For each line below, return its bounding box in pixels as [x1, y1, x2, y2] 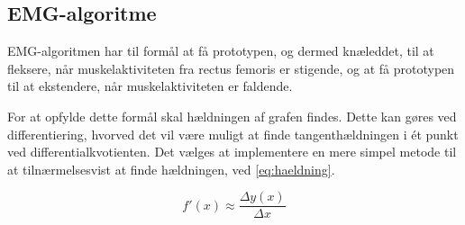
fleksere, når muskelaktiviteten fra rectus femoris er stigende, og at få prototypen [7, 58, 455, 77]
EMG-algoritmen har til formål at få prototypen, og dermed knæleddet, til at [7, 41, 434, 60]
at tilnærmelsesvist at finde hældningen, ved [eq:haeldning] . [7, 159, 335, 178]
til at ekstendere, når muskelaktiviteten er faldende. [7, 76, 293, 95]
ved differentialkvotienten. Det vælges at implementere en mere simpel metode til [7, 142, 457, 161]
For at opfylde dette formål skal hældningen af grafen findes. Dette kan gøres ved [7, 106, 457, 125]
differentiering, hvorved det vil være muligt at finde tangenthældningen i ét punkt [7, 124, 459, 143]
